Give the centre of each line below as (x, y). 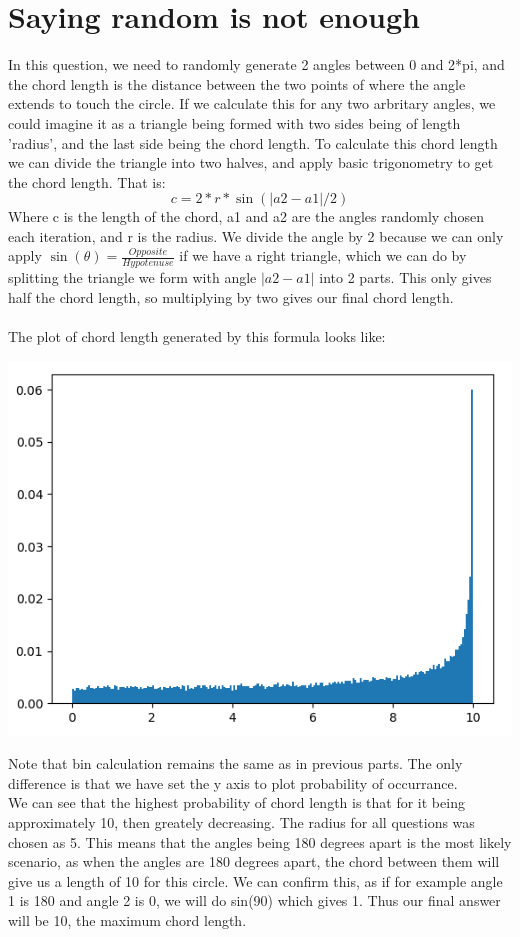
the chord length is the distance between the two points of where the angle (237, 83)
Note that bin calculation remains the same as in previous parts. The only (235, 763)
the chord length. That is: (87, 181)
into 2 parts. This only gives (405, 277)
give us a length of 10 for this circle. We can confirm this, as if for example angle (255, 880)
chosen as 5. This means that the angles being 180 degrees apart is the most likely (260, 841)
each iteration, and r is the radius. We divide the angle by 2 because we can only (256, 235)
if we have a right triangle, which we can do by (323, 255)
